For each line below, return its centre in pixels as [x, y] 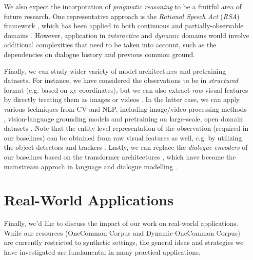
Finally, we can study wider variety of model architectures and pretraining [115, 70]
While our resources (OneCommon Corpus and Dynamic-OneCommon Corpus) [122, 232]
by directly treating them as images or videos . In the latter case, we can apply [122, 99]
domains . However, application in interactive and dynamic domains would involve [127, 35]
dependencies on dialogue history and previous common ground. [99, 54]
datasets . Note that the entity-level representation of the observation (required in [126, 128]
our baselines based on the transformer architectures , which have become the [120, 156]
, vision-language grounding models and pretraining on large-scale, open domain [124, 118]
